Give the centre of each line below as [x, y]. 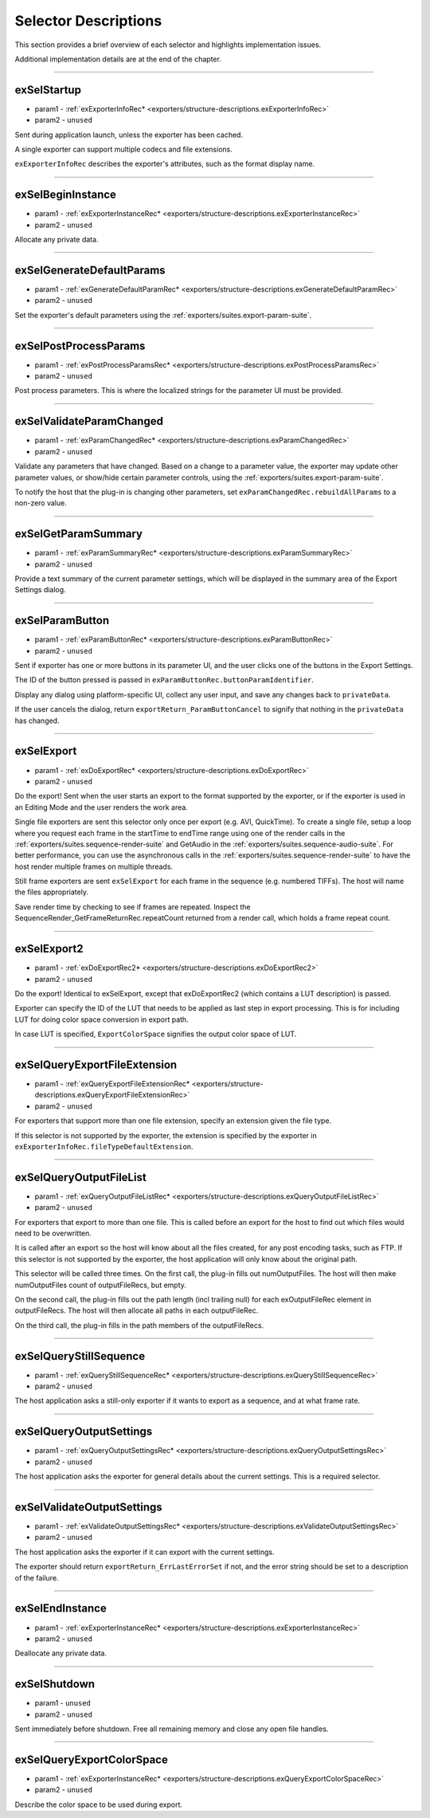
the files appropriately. [52, 892]
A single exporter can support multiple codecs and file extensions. [123, 149]
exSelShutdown [55, 1684]
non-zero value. [41, 503]
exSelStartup [48, 90]
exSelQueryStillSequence [80, 1356]
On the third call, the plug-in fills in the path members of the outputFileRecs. [139, 1325]
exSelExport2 [49, 949]
